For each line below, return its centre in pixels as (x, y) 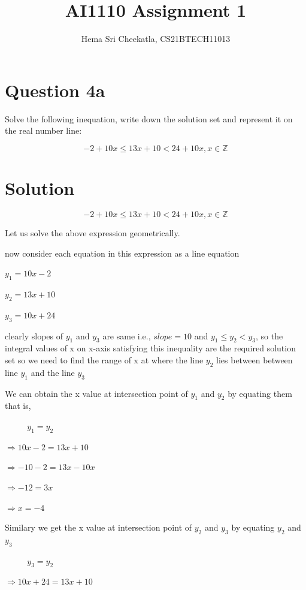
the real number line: (43, 130)
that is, (18, 406)
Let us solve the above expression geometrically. (93, 232)
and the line (53, 372)
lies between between (255, 359)
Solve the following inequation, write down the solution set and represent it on (149, 118)
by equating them (260, 393)
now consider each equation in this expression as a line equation (122, 253)
